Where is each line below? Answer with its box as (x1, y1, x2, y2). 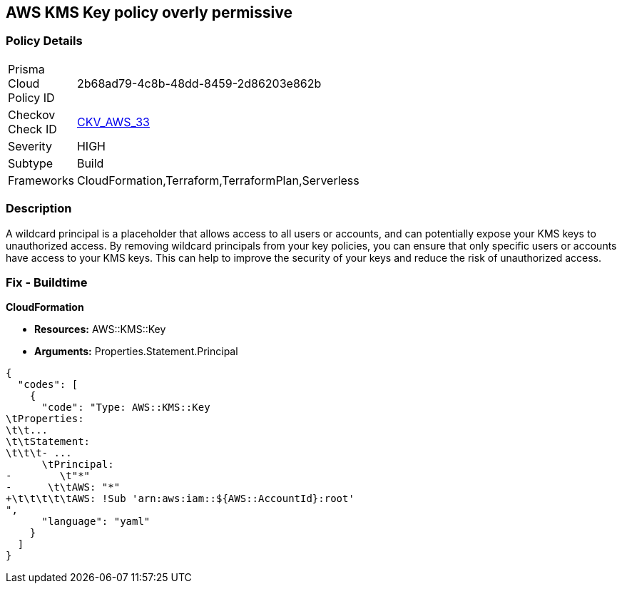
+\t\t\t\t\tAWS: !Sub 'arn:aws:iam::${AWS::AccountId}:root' (6, 493, 355, 505)
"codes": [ (17, 379, 78, 391)
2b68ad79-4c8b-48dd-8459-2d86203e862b (76, 76, 322, 91)
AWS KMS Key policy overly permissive (6, 4, 292, 21)
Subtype (8, 155, 53, 170)
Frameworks (8, 173, 74, 188)
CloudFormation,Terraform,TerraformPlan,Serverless (76, 173, 360, 188)
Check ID (8, 121, 57, 136)
